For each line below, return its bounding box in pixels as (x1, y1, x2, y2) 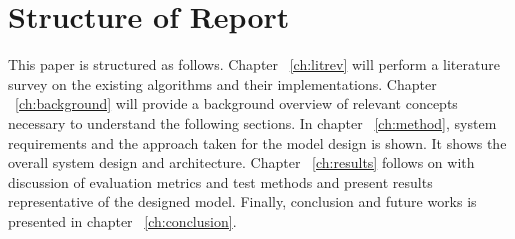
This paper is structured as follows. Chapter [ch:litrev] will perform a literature (8, 54, 500, 75)
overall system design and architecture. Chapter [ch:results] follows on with (8, 152, 475, 173)
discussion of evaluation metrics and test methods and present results (8, 171, 433, 192)
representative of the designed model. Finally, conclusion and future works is (8, 191, 477, 212)
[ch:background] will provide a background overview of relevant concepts (15, 93, 458, 114)
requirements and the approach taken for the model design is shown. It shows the (8, 132, 507, 153)
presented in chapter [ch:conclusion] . (8, 210, 237, 231)
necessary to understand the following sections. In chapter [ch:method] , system (8, 112, 497, 133)
